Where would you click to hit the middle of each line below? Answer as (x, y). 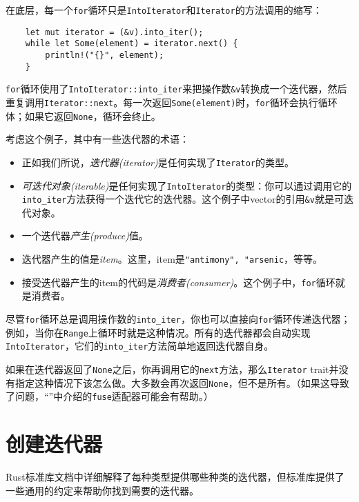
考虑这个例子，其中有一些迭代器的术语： (97, 139)
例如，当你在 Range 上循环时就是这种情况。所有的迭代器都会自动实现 (158, 332)
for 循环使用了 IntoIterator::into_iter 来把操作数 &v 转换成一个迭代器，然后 (176, 89)
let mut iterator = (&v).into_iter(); (114, 32)
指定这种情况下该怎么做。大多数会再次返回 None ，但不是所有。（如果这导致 (182, 382)
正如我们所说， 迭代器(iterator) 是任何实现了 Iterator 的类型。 (158, 162)
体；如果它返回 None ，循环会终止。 (83, 116)
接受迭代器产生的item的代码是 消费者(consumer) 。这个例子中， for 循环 (178, 282)
